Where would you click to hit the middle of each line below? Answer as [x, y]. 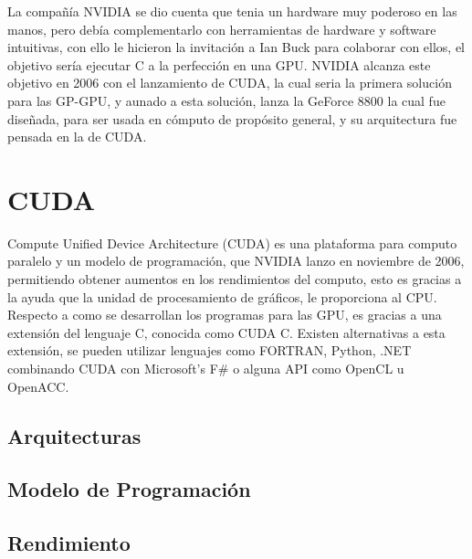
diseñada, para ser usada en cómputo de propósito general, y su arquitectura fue [232, 118]
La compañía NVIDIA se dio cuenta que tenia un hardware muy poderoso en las [232, 11]
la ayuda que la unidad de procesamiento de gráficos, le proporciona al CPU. [222, 296]
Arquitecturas [74, 435]
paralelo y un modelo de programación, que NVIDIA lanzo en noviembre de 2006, [236, 261]
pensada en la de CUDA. [77, 137]
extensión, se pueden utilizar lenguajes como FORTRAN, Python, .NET [210, 350]
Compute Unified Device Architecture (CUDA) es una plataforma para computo [232, 243]
